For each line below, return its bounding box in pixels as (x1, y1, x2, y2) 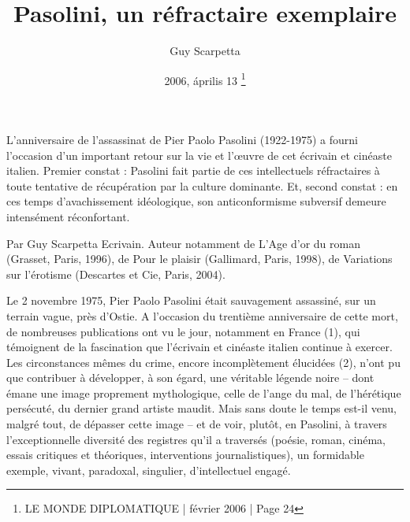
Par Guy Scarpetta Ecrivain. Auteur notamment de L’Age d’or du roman (6, 235, 360, 251)
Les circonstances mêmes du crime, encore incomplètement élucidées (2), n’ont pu (6, 354, 401, 370)
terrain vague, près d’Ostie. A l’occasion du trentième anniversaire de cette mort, (6, 307, 398, 324)
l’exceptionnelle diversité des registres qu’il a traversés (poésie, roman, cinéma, (6, 431, 386, 447)
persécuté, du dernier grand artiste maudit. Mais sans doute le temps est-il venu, (6, 400, 397, 416)
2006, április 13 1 (164, 69, 246, 88)
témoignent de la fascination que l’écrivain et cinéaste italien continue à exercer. (6, 339, 393, 355)
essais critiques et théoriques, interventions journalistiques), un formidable (6, 446, 364, 463)
